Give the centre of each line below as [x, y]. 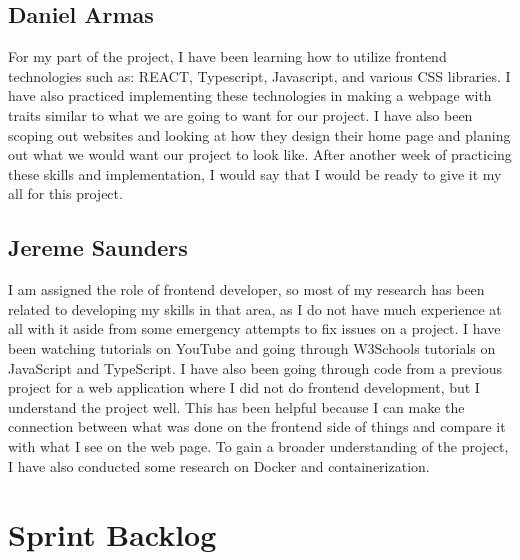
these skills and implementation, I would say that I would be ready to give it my [255, 173]
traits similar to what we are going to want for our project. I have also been [240, 114]
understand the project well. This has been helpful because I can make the [236, 406]
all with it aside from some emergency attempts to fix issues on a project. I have [254, 328]
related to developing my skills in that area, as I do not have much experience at [255, 308]
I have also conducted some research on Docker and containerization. [219, 465]
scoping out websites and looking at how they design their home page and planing [259, 134]
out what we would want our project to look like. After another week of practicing [260, 154]
